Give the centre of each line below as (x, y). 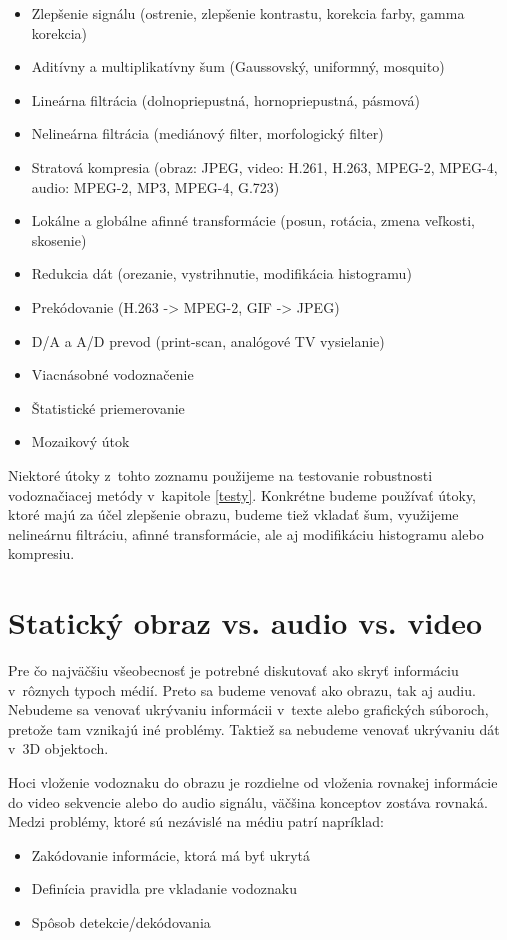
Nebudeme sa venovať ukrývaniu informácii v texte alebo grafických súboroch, (248, 709)
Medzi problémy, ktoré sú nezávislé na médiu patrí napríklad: (196, 821)
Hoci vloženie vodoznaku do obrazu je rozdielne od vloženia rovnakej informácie (253, 781)
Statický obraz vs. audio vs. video (245, 622)
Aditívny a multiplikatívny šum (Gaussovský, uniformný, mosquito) (238, 66)
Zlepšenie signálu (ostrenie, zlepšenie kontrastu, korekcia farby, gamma (248, 13)
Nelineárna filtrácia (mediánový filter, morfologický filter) (207, 133)
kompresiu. (41, 553)
